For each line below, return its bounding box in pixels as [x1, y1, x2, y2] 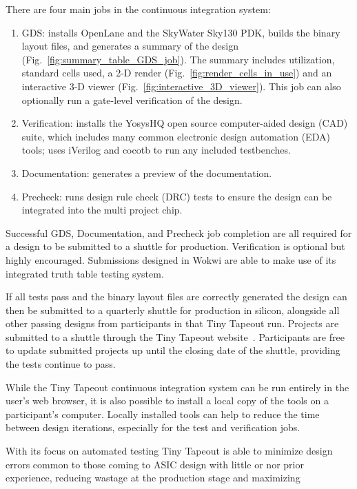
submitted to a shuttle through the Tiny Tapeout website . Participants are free [6, 329, 345, 344]
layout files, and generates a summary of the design [21, 39, 238, 53]
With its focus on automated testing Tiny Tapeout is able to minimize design [6, 444, 333, 458]
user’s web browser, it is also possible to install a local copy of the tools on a [6, 393, 329, 408]
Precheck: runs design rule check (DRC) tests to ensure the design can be [21, 189, 332, 203]
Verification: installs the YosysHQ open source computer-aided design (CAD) [21, 116, 348, 130]
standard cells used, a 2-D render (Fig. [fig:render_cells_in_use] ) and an [21, 65, 332, 80]
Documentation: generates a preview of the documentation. [21, 165, 272, 180]
